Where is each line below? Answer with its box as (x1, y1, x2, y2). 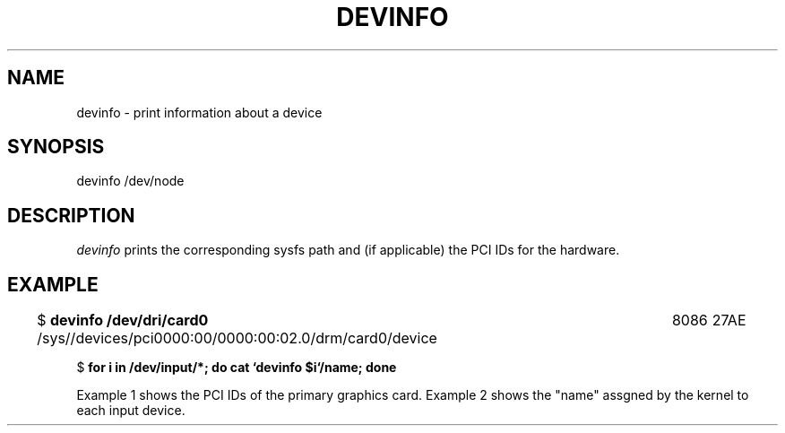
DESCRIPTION (7, 204, 135, 227)
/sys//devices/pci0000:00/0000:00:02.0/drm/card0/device (37, 329, 437, 348)
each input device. (76, 403, 185, 419)
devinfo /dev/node (76, 173, 185, 189)
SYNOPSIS (7, 135, 105, 159)
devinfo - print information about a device (76, 104, 323, 120)
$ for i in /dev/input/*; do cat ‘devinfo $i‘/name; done (76, 359, 397, 376)
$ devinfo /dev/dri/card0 (37, 311, 209, 330)
